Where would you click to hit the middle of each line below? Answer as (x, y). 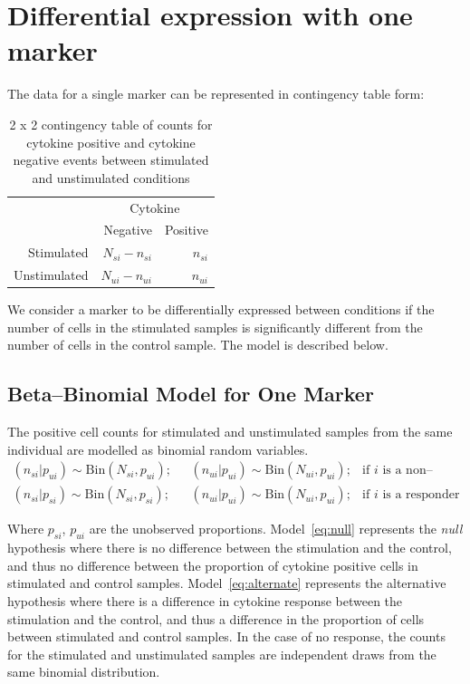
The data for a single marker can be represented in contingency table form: (216, 94)
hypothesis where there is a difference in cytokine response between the (205, 600)
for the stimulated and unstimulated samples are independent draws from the (222, 654)
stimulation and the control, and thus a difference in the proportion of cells (216, 618)
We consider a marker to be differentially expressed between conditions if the (221, 309)
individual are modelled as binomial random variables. (158, 449)
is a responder (421, 495)
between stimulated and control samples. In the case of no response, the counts (226, 636)
